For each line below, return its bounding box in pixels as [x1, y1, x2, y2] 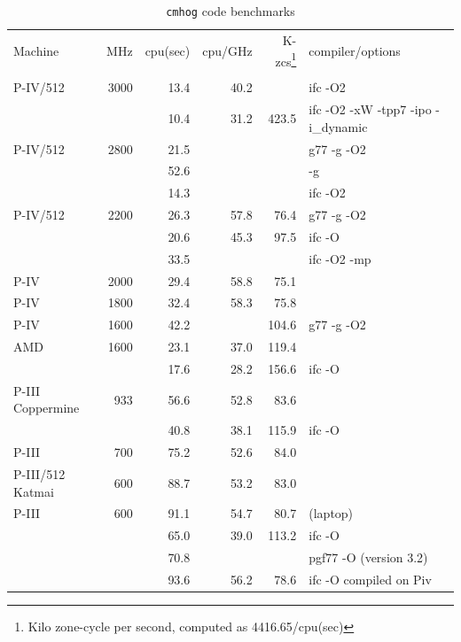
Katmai [13, 482, 54, 500]
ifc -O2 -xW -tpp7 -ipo [309, 100, 432, 119]
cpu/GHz [202, 41, 253, 59]
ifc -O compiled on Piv [309, 569, 432, 588]
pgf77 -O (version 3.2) [309, 548, 428, 567]
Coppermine [13, 398, 80, 417]
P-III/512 [13, 464, 66, 483]
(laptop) [309, 504, 354, 522]
